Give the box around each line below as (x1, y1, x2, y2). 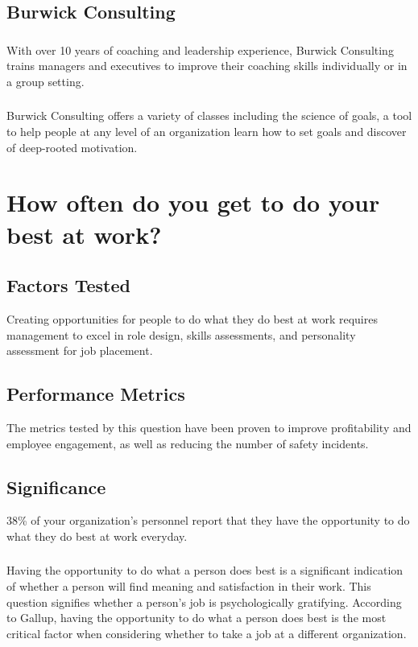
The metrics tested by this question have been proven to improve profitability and (6, 418, 412, 435)
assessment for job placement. (6, 342, 153, 359)
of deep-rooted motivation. (6, 138, 138, 155)
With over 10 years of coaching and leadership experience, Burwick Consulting (6, 41, 394, 58)
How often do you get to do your (6, 186, 380, 219)
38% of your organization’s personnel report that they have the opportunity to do (6, 512, 410, 529)
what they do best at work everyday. (6, 527, 188, 544)
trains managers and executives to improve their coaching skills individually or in (6, 57, 408, 74)
